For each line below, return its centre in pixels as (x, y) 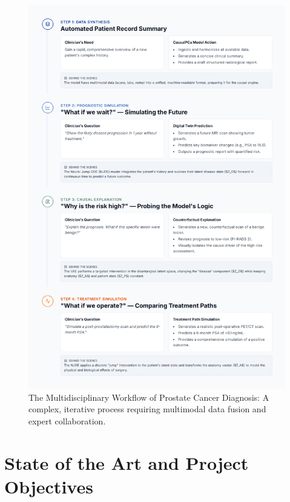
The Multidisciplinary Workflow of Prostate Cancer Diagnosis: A (149, 397)
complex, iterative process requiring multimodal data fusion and (147, 409)
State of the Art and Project (127, 462)
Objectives (49, 486)
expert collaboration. (67, 420)
